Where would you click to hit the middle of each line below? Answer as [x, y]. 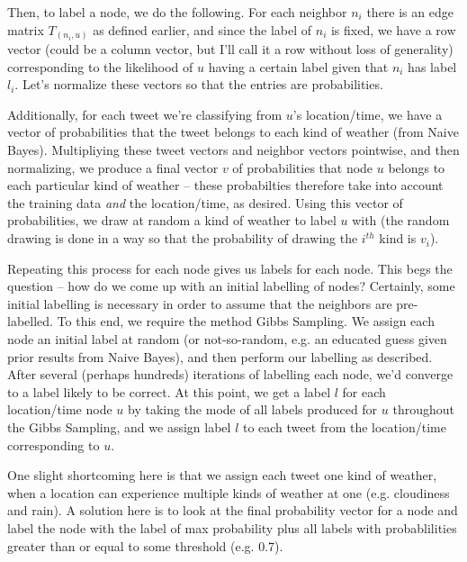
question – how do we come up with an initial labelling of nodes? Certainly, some [231, 286]
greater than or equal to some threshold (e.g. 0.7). [145, 545]
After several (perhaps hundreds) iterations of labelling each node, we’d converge [230, 374]
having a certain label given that [298, 66]
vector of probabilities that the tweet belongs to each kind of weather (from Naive [233, 132]
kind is [398, 238]
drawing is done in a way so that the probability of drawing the [183, 238]
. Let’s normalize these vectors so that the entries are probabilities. [199, 84]
